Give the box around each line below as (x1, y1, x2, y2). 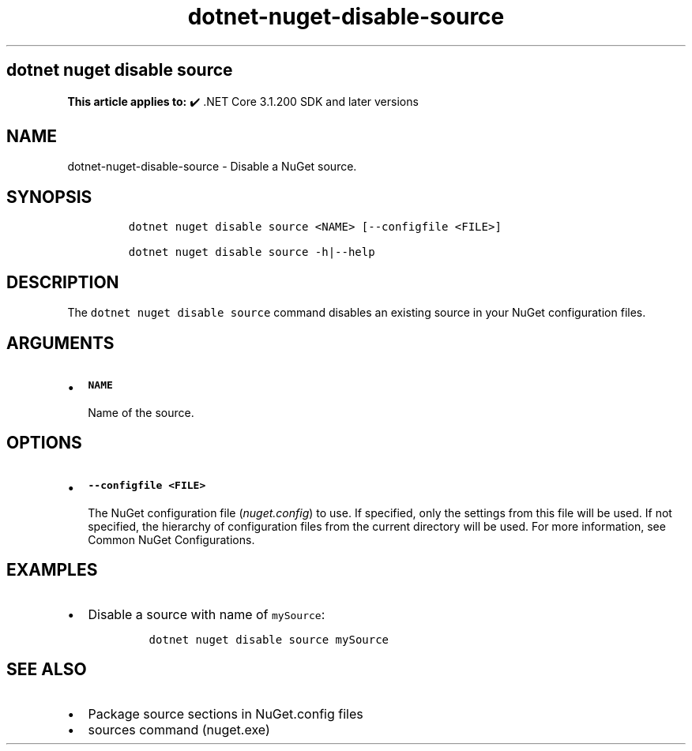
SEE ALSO (6, 659, 87, 680)
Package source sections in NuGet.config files (88, 705, 363, 722)
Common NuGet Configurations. (88, 532, 255, 546)
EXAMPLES (6, 560, 98, 580)
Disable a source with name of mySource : (88, 606, 325, 622)
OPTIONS (6, 433, 82, 453)
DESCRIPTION (6, 272, 119, 292)
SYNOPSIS (6, 186, 92, 207)
